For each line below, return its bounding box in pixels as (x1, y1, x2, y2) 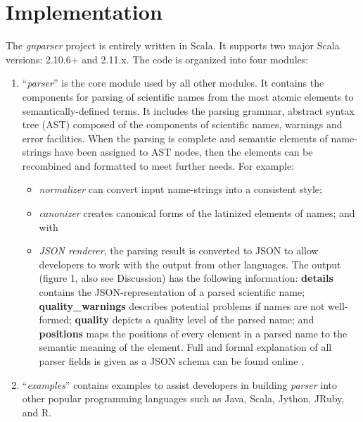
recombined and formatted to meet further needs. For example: (22, 158, 295, 173)
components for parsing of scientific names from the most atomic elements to (22, 89, 354, 104)
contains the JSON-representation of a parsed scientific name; (39, 285, 305, 299)
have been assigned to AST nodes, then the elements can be (54, 144, 313, 159)
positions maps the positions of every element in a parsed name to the (39, 325, 348, 340)
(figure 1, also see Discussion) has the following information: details (39, 271, 333, 285)
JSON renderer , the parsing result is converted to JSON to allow (39, 243, 319, 258)
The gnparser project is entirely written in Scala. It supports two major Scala (6, 38, 340, 53)
